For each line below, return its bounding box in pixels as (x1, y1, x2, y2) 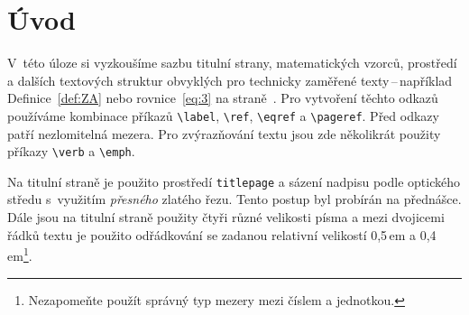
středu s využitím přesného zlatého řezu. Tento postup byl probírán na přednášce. (7, 190, 462, 208)
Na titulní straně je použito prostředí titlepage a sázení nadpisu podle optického (7, 171, 461, 190)
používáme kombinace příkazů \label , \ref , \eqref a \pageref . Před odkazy (7, 106, 439, 125)
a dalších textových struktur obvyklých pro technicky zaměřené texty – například (7, 70, 453, 89)
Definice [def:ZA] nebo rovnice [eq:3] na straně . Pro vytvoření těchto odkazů (7, 88, 438, 107)
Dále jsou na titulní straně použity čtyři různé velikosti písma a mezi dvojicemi (7, 208, 445, 227)
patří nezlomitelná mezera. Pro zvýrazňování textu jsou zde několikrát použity (7, 124, 441, 143)
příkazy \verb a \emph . (7, 142, 135, 161)
